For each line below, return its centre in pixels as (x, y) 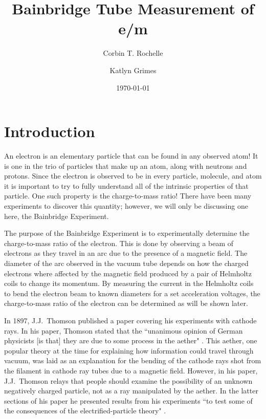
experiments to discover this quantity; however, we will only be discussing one (126, 206)
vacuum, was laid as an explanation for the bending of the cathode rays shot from (133, 360)
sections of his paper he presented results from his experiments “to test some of (128, 400)
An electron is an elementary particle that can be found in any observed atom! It (131, 156)
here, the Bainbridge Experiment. (57, 216)
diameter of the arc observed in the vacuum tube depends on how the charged (126, 263)
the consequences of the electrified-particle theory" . (85, 411)
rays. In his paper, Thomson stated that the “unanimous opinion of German (124, 330)
